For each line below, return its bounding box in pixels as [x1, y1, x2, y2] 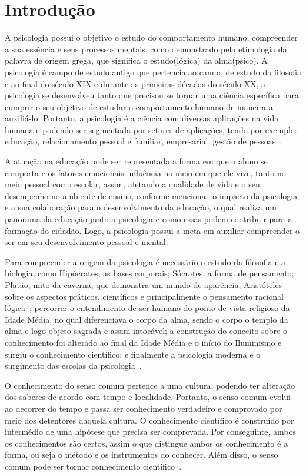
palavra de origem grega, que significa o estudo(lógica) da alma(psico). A [5, 54, 268, 67]
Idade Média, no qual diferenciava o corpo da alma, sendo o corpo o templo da [5, 313, 288, 325]
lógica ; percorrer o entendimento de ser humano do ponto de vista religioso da [5, 302, 290, 314]
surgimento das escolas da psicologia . [5, 359, 142, 372]
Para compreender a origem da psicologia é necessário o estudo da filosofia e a [5, 255, 286, 267]
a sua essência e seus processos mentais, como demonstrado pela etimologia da [5, 42, 287, 55]
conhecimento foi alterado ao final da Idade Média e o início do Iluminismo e [5, 336, 282, 348]
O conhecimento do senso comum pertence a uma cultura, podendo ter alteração [5, 379, 295, 391]
